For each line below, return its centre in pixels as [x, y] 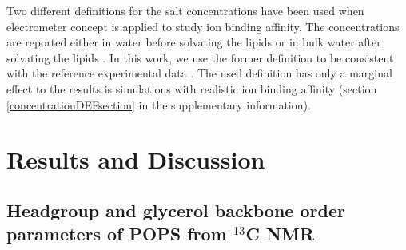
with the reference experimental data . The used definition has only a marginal [199, 73]
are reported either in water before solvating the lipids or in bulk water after [194, 42]
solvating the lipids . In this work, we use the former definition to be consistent [200, 57]
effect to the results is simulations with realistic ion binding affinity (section [192, 88]
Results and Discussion [136, 159]
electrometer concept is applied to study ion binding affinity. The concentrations [203, 26]
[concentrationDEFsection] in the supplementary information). [159, 104]
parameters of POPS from [117, 234]
